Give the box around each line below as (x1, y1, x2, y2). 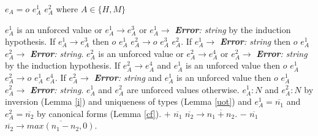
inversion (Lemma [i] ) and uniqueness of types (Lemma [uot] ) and (5, 95, 252, 108)
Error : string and (94, 70, 162, 83)
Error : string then (219, 35, 291, 48)
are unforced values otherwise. (126, 83, 240, 96)
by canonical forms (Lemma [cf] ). (37, 107, 162, 119)
